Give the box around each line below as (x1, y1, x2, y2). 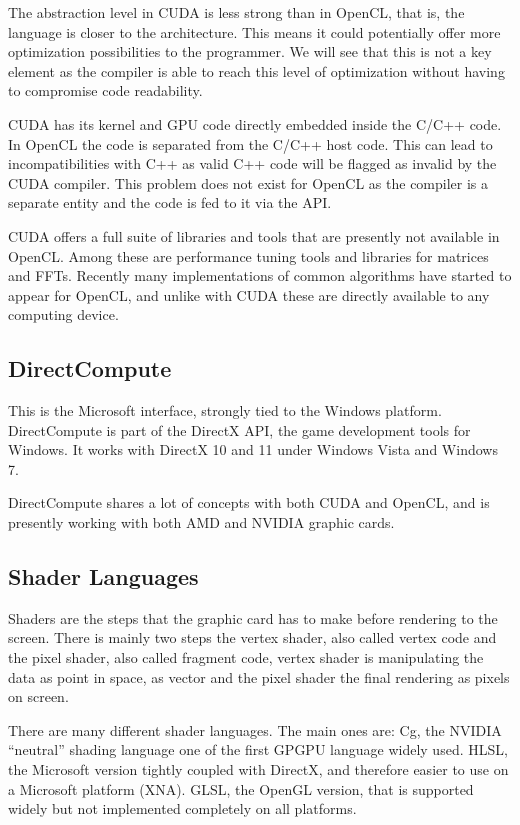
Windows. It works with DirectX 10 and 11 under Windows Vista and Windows (8, 439, 498, 460)
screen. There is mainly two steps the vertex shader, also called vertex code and (8, 627, 497, 648)
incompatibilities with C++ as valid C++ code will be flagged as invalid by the (8, 153, 497, 174)
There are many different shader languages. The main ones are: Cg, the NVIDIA (8, 719, 502, 740)
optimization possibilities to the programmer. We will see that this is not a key (8, 41, 492, 62)
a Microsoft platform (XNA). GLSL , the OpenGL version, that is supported (8, 778, 474, 799)
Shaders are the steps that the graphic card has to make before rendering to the (8, 607, 498, 628)
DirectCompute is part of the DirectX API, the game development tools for (8, 419, 471, 440)
